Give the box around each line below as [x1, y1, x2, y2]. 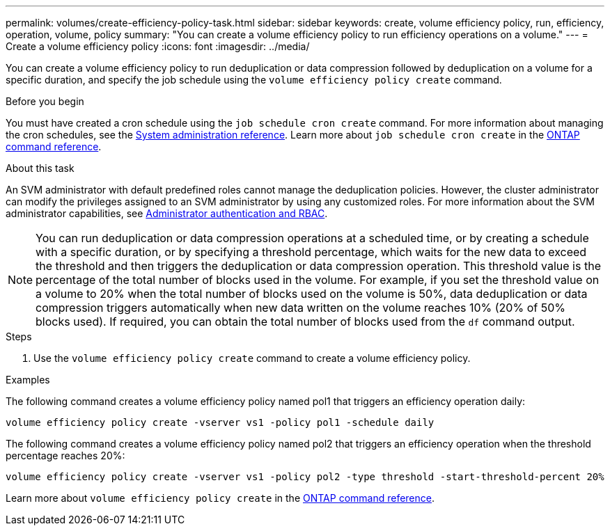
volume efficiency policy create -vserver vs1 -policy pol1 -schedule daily [6, 417, 435, 428]
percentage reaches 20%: [6, 450, 125, 461]
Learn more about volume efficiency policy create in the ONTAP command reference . [6, 492, 435, 504]
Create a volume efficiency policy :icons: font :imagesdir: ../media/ [6, 40, 310, 52]
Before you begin [6, 95, 84, 107]
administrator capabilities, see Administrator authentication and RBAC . [6, 207, 328, 219]
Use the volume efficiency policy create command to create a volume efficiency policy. [33, 352, 471, 364]
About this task [6, 162, 75, 174]
